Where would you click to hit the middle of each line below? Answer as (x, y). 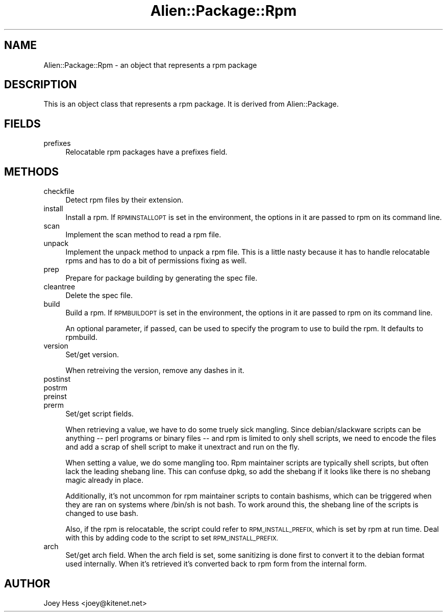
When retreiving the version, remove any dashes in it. (155, 371)
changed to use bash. (102, 513)
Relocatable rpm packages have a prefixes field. (146, 152)
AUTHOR (27, 583)
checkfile (59, 191)
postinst (57, 379)
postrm (56, 388)
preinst (55, 397)
